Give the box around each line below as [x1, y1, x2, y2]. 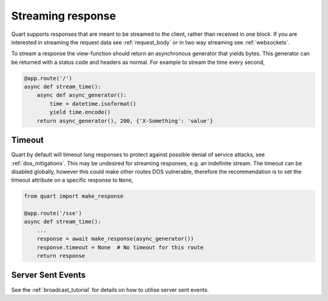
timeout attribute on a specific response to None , [11, 176, 134, 184]
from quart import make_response [24, 193, 124, 200]
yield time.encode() [49, 109, 111, 116]
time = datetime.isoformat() [49, 100, 137, 107]
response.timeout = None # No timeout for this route [36, 244, 203, 251]
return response [36, 252, 85, 260]
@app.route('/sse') [24, 210, 82, 217]
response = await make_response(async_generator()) [36, 235, 194, 243]
